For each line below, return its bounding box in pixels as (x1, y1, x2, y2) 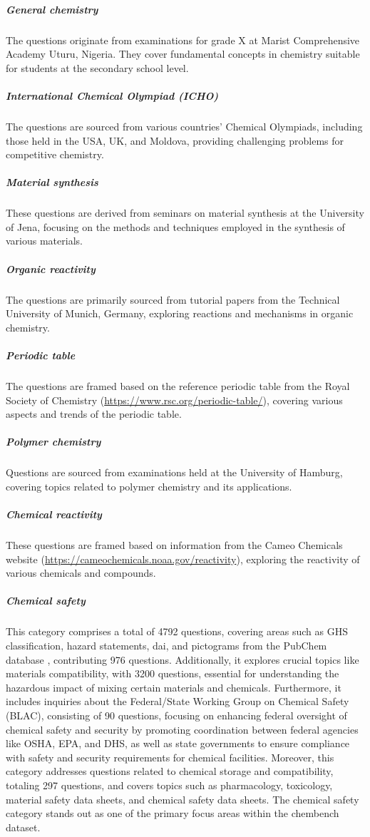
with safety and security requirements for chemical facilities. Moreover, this (6, 749, 334, 764)
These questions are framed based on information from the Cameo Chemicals (6, 538, 343, 553)
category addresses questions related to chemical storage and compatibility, (6, 764, 334, 779)
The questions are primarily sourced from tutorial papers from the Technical (6, 292, 340, 307)
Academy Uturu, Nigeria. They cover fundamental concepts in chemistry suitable (6, 46, 360, 61)
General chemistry (6, 1, 98, 16)
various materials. (6, 233, 83, 248)
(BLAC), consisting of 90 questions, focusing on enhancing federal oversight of (6, 707, 347, 722)
